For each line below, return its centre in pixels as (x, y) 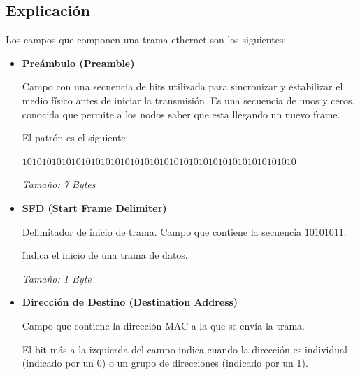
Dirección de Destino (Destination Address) (130, 302)
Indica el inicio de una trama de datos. (105, 255)
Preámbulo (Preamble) (78, 63)
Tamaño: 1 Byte (57, 278)
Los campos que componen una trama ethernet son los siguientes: (146, 40)
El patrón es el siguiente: (75, 137)
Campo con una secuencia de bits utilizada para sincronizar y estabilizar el (182, 86)
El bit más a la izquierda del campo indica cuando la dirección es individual (185, 349)
